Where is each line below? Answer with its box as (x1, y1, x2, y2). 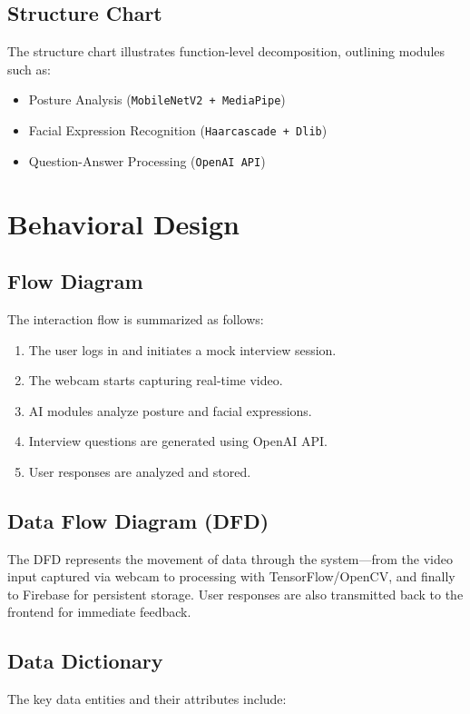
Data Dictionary (7, 647, 163, 675)
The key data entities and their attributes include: (7, 689, 287, 709)
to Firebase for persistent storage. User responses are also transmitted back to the (7, 584, 464, 603)
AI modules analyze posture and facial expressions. (28, 401, 312, 420)
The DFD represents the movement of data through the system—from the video (7, 549, 454, 568)
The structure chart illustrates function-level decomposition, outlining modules (7, 42, 446, 61)
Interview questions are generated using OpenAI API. (28, 431, 328, 451)
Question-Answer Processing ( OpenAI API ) (28, 151, 266, 170)
